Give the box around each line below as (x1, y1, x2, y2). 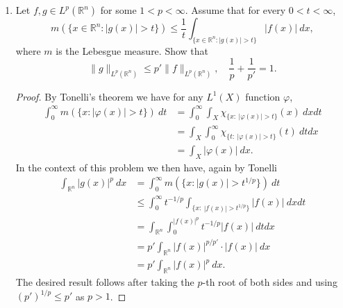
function (245, 89, 281, 103)
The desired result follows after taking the (15, 275, 194, 289)
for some (100, 3, 137, 17)
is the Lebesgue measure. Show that (56, 43, 209, 58)
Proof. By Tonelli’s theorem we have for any (15, 89, 203, 103)
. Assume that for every (185, 3, 286, 17)
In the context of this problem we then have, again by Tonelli (15, 160, 277, 174)
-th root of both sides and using (202, 275, 337, 289)
